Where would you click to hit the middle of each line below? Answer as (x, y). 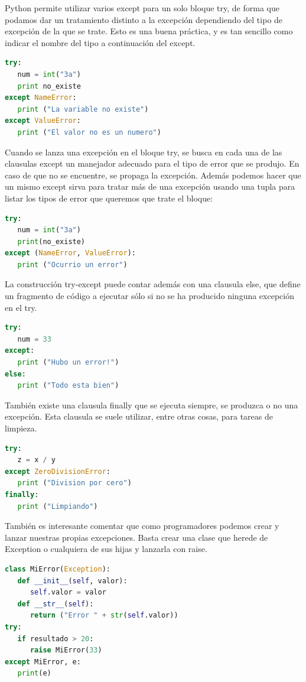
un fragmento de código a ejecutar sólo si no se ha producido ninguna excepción (149, 296)
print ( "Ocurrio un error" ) (72, 264)
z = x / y (36, 460)
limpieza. (21, 428)
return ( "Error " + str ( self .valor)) (104, 616)
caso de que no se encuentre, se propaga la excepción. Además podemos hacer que (153, 175)
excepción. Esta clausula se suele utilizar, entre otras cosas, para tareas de (139, 416)
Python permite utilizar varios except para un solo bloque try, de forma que (142, 8)
